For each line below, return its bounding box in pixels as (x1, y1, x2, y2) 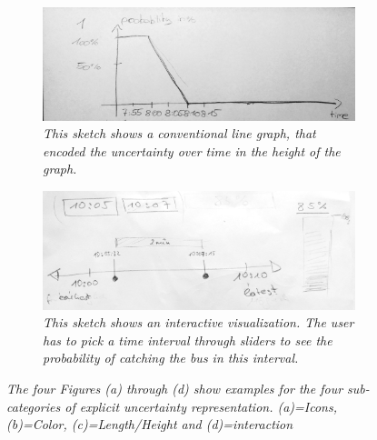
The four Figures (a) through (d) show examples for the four (6, 379, 343, 398)
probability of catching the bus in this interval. (43, 348, 299, 367)
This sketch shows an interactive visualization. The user (43, 313, 354, 332)
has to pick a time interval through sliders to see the (43, 330, 332, 349)
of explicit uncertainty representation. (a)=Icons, (64, 396, 338, 415)
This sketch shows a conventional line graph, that (43, 124, 316, 143)
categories (6, 396, 61, 415)
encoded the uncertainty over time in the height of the (43, 141, 341, 160)
